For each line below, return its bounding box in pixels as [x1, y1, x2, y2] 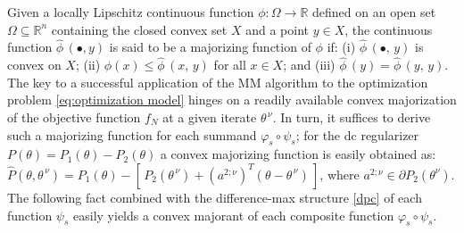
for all [213, 55, 246, 74]
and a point [245, 20, 309, 38]
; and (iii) [283, 55, 336, 74]
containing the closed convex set [51, 20, 228, 38]
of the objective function [7, 108, 141, 126]
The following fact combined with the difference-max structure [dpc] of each [7, 187, 422, 206]
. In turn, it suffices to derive [272, 108, 431, 126]
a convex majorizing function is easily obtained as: [160, 145, 436, 163]
